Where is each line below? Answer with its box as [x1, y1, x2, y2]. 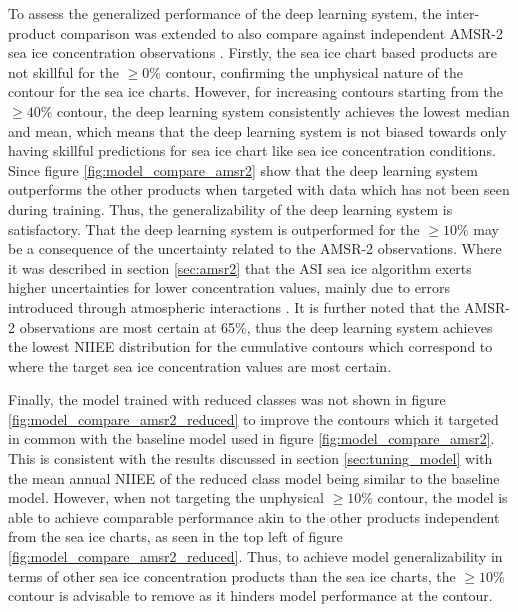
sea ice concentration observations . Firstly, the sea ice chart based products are [8, 42, 497, 63]
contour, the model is [377, 487, 508, 508]
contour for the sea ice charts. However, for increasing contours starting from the [8, 81, 503, 102]
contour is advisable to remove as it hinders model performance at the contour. [8, 585, 493, 606]
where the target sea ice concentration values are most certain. [8, 355, 392, 376]
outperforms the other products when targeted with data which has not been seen [8, 179, 510, 200]
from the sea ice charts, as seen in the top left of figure [8, 526, 343, 547]
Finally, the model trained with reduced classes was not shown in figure [8, 389, 446, 410]
